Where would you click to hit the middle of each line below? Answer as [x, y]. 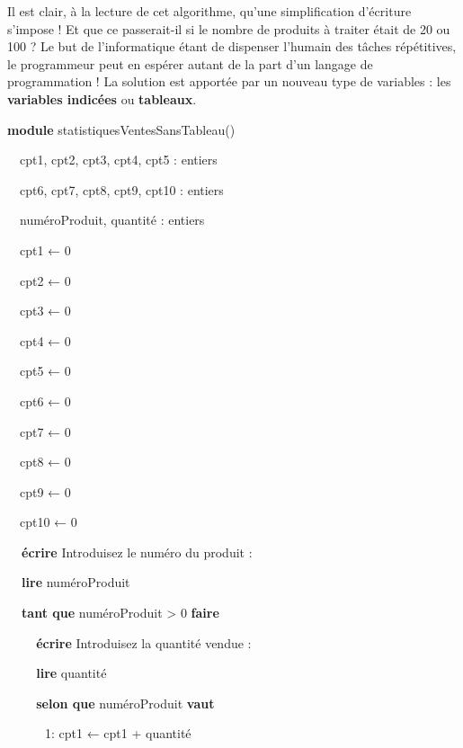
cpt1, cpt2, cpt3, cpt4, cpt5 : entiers [118, 160]
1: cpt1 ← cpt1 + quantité [118, 733]
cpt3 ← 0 [45, 311]
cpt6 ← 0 [45, 401]
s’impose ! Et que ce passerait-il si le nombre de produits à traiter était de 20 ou [229, 28]
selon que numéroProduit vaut [125, 703]
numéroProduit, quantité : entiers [112, 220]
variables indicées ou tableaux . [102, 98]
